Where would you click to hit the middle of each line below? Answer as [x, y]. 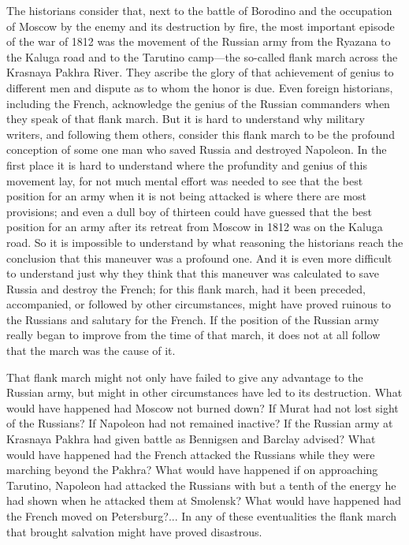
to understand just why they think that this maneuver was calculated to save [193, 273]
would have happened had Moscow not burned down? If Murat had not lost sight [203, 407]
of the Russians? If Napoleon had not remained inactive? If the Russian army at [200, 423]
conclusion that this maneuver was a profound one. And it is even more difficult [199, 258]
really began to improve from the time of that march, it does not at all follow [193, 335]
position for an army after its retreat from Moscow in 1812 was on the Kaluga [195, 227]
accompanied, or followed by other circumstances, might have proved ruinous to [199, 304]
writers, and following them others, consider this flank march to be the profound [201, 134]
